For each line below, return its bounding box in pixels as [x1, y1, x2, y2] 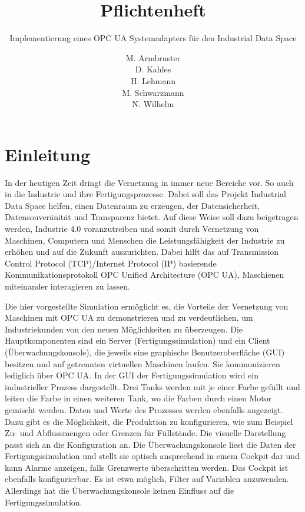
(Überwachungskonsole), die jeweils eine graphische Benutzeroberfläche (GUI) [5, 345, 285, 358]
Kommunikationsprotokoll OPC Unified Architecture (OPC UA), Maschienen [5, 268, 284, 281]
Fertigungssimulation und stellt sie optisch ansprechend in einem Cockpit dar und [5, 450, 300, 462]
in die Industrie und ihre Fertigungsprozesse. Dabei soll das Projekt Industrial [5, 188, 286, 200]
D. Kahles [135, 63, 171, 75]
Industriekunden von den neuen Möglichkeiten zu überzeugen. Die [5, 323, 243, 335]
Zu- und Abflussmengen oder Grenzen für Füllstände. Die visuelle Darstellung [5, 427, 286, 439]
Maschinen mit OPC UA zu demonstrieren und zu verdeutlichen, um [5, 311, 253, 324]
